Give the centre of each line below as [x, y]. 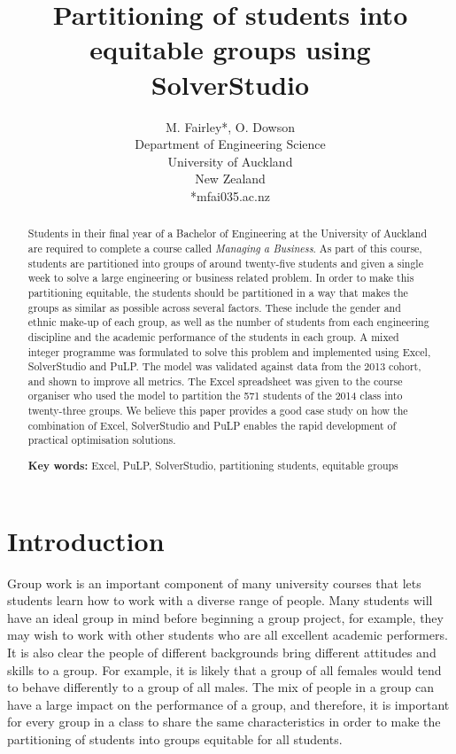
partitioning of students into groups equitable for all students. [175, 738]
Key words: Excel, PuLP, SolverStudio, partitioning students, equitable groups [213, 466]
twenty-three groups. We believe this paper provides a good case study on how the [218, 411]
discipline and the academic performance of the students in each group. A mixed [213, 336]
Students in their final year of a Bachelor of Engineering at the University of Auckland [227, 233]
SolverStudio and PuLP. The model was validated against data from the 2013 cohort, [224, 366]
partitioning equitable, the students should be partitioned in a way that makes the [218, 292]
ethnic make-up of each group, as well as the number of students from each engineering [228, 322]
